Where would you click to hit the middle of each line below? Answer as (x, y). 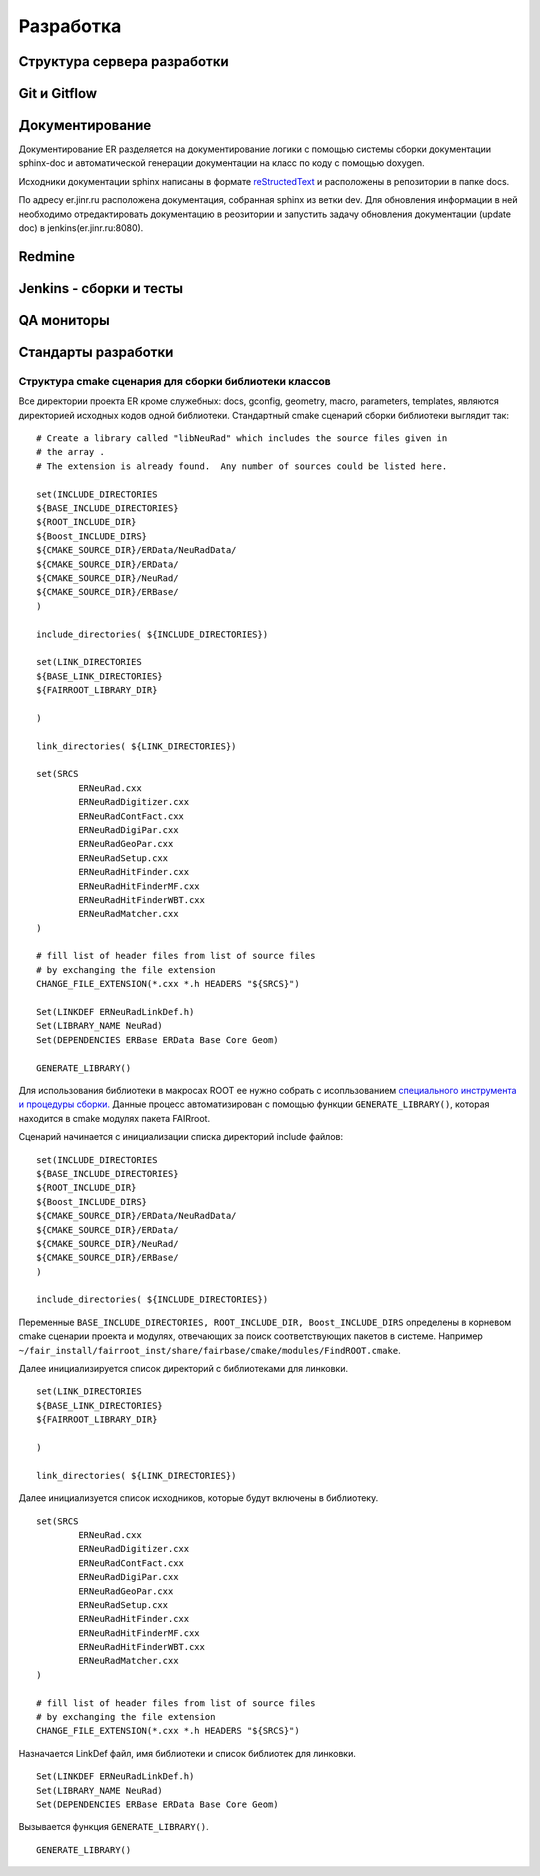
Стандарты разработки (96, 351)
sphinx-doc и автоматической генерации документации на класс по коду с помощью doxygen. (221, 163)
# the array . (70, 452)
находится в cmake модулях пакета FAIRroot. (114, 1118)
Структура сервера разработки (123, 61)
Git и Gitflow (58, 93)
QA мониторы (64, 320)
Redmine (46, 256)
